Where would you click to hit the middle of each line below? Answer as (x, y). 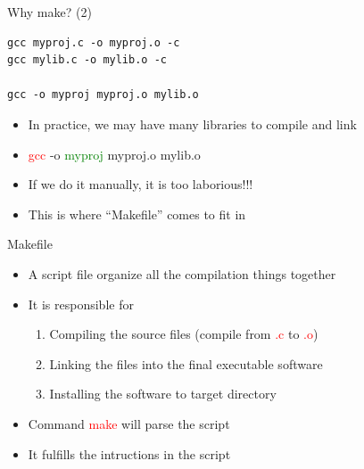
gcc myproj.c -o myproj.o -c (94, 42)
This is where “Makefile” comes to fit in (137, 214)
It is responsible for (81, 304)
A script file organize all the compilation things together (182, 273)
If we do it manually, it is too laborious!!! (141, 184)
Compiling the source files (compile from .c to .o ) (184, 334)
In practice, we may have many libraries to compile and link (192, 123)
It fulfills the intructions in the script (129, 453)
